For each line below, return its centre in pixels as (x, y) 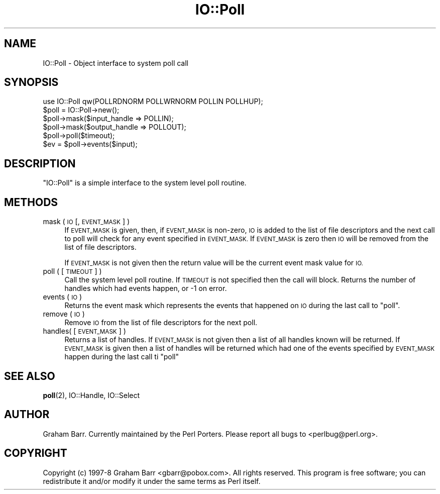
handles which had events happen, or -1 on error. (146, 288)
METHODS (31, 202)
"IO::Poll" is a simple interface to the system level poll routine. (145, 183)
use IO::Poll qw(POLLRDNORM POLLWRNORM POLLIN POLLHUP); (153, 102)
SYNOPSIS (31, 82)
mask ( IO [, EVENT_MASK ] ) (86, 222)
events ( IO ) (63, 297)
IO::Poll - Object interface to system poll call (116, 63)
